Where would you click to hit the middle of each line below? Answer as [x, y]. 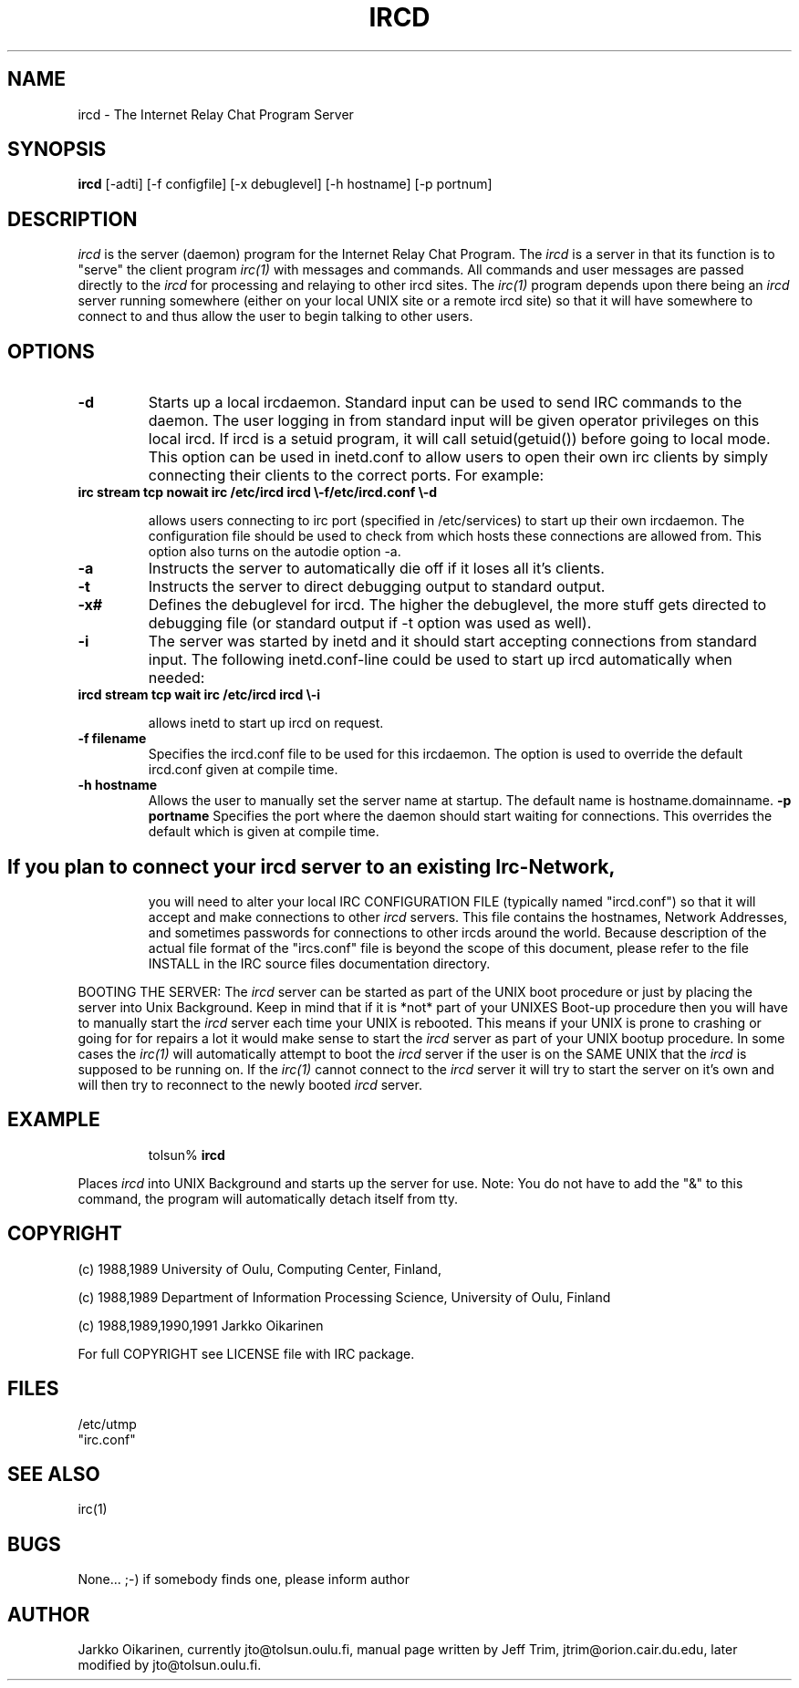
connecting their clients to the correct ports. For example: [346, 476]
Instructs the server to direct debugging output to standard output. [377, 587]
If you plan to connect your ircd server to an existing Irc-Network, [311, 866]
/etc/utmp [107, 1424]
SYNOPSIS [57, 150]
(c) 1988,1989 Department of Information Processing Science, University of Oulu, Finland [344, 1297]
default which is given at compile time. [264, 832]
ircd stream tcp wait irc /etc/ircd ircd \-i [199, 695]
